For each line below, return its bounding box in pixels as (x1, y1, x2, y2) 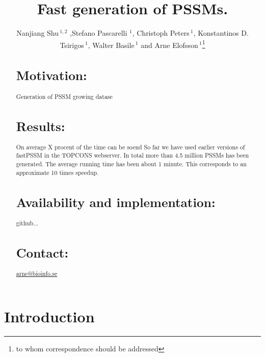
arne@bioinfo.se (16, 269, 58, 278)
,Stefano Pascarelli (70, 28, 127, 38)
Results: (16, 117, 65, 135)
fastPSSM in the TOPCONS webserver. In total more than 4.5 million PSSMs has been (16, 151, 249, 160)
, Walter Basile (88, 39, 135, 50)
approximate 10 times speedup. (16, 168, 99, 176)
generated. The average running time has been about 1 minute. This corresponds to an (16, 160, 247, 168)
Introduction (4, 305, 95, 326)
